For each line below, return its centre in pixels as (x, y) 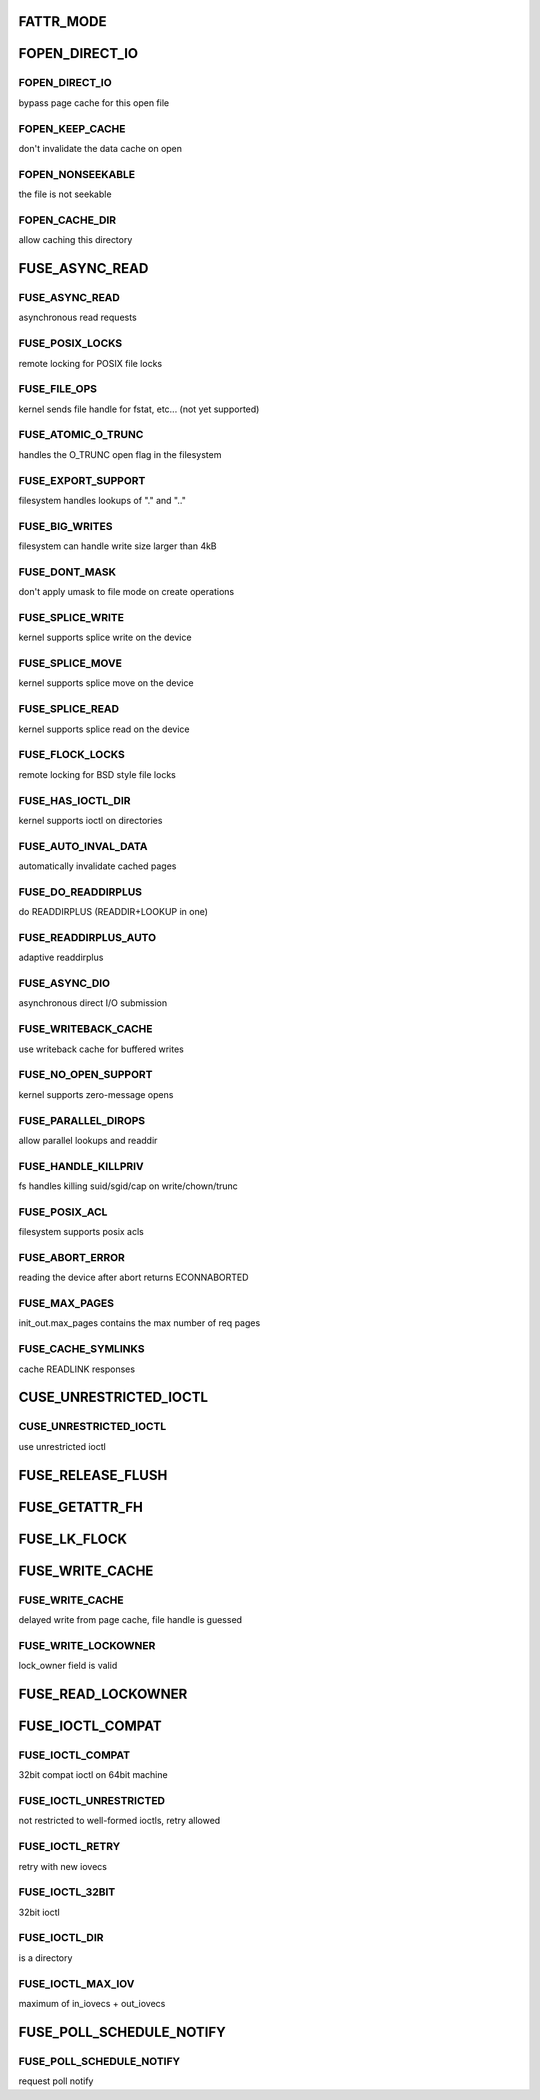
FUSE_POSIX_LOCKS (70, 343)
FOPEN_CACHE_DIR (67, 220)
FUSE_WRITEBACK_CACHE (85, 1029)
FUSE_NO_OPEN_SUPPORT (85, 1075)
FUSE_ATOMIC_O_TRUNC (81, 435)
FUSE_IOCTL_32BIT (67, 1892)
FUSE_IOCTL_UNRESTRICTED (91, 1801)
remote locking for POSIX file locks (90, 363)
